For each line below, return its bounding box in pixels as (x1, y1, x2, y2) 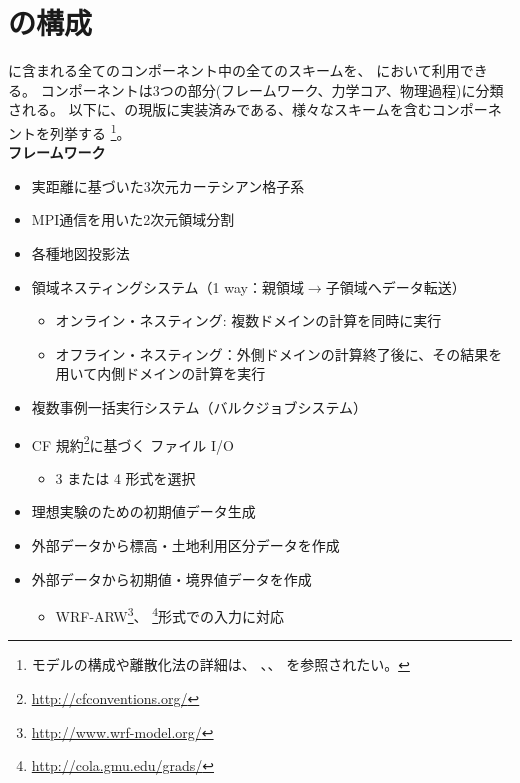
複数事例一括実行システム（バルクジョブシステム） (31, 396, 367, 417)
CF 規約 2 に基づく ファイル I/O (31, 431, 234, 455)
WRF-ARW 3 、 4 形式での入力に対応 (55, 603, 285, 626)
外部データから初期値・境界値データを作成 (31, 568, 312, 589)
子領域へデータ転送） (325, 276, 466, 297)
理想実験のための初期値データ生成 (31, 501, 256, 522)
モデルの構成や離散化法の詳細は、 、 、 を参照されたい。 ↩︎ (31, 654, 410, 675)
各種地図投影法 (31, 242, 130, 263)
